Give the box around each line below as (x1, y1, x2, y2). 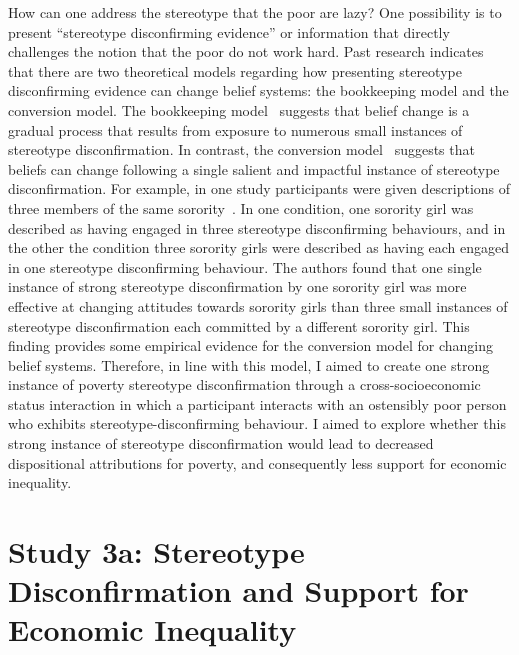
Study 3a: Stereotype (8, 531, 305, 572)
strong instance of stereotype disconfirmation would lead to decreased (8, 433, 434, 454)
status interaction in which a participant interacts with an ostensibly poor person (8, 393, 507, 414)
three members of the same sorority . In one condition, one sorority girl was (8, 197, 474, 218)
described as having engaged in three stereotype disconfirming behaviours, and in (8, 217, 506, 238)
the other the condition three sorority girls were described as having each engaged (8, 237, 510, 258)
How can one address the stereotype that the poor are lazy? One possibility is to (8, 2, 502, 22)
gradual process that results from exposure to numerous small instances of (8, 119, 463, 140)
